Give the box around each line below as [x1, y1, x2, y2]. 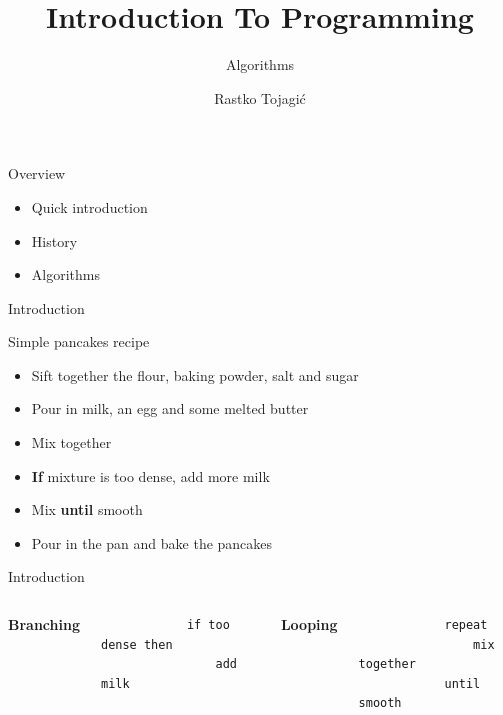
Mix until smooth [31, 499, 143, 520]
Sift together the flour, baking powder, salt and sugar [31, 364, 359, 385]
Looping [280, 614, 338, 635]
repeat [444, 618, 488, 633]
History [31, 230, 78, 251]
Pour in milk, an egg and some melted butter [31, 398, 309, 419]
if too [186, 618, 230, 633]
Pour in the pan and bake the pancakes [31, 532, 273, 553]
